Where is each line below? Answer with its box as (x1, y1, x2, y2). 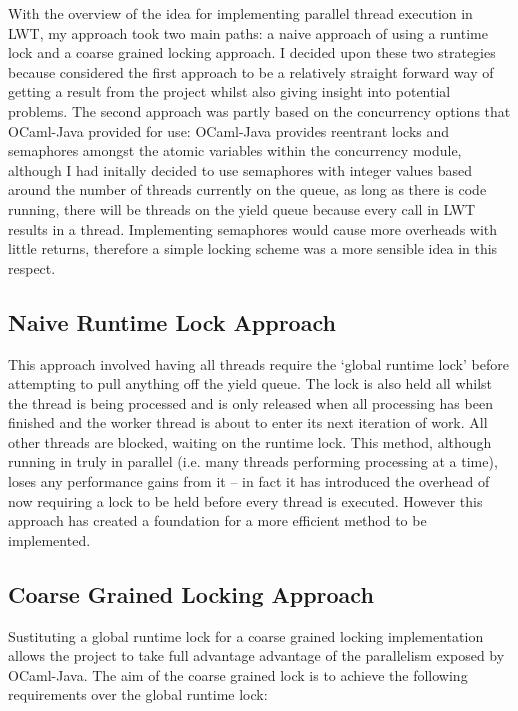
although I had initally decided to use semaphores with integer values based (8, 159, 473, 180)
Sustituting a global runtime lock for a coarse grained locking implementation (8, 625, 484, 646)
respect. (8, 257, 56, 278)
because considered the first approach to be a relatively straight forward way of (8, 61, 494, 82)
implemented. (8, 529, 91, 550)
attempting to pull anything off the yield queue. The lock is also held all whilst (8, 373, 493, 394)
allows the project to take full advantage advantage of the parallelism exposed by (8, 645, 505, 666)
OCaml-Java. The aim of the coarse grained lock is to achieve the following (8, 664, 468, 685)
